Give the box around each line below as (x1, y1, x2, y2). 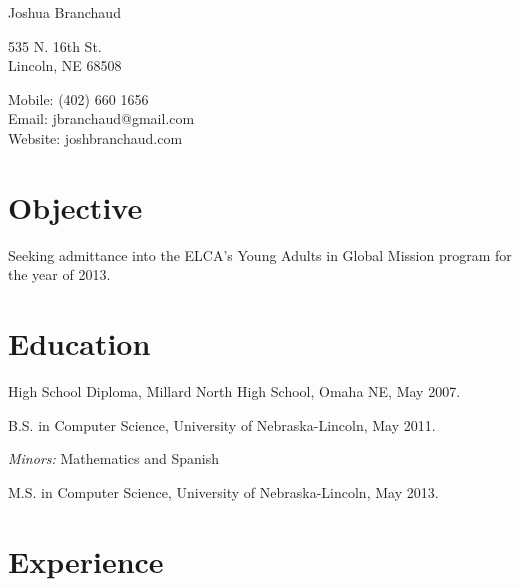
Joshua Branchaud (8, 2, 121, 22)
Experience (8, 540, 164, 581)
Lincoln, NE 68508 (8, 55, 122, 76)
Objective (8, 186, 143, 227)
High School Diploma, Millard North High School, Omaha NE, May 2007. (8, 381, 461, 401)
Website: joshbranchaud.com (8, 127, 183, 148)
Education (8, 323, 151, 364)
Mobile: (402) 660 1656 (8, 88, 149, 109)
